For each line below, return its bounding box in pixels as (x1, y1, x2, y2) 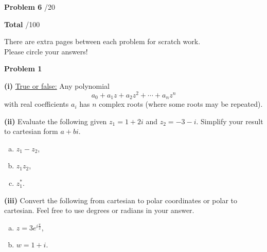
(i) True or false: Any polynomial (4, 80, 110, 91)
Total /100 (4, 18, 40, 29)
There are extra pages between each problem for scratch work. (4, 36, 201, 47)
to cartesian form (4, 126, 58, 137)
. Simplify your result (196, 115, 263, 126)
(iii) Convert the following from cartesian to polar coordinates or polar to (4, 195, 237, 205)
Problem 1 (4, 63, 42, 74)
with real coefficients (4, 99, 69, 109)
